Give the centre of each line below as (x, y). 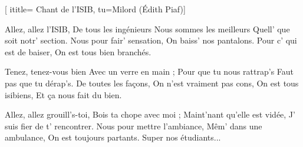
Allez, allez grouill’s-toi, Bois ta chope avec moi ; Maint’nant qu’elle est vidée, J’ (150, 114)
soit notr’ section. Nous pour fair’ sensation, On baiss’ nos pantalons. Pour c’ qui (151, 40)
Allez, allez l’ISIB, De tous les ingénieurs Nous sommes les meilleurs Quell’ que (147, 29)
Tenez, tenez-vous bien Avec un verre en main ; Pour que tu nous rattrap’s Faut (149, 71)
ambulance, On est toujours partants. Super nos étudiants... (113, 137)
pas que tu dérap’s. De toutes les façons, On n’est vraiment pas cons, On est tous (152, 83)
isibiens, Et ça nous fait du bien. (63, 94)
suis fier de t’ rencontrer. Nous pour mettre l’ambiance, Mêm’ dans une (134, 126)
